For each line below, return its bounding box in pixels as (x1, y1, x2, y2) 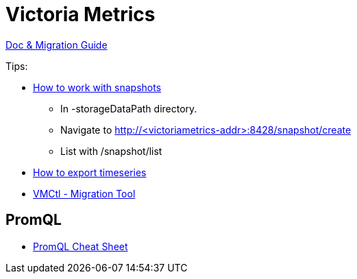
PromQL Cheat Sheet (33, 240, 128, 252)
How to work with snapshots (33, 81, 162, 93)
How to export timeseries (33, 166, 147, 178)
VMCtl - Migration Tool (33, 187, 136, 199)
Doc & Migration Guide (5, 38, 108, 51)
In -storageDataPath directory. (60, 102, 197, 114)
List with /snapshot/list (60, 145, 162, 157)
